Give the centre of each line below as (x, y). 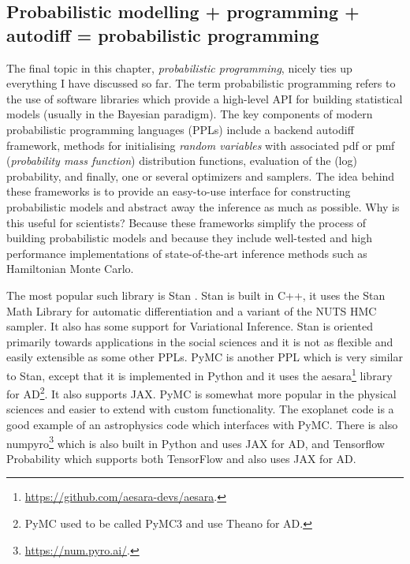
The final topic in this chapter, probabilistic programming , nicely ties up (179, 67)
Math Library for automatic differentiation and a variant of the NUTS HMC (192, 310)
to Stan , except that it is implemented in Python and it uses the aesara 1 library (199, 374)
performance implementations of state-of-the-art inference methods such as (187, 253)
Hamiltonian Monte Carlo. (70, 269)
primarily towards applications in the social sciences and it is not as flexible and (200, 341)
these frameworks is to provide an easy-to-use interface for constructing (179, 191)
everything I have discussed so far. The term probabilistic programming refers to (201, 83)
